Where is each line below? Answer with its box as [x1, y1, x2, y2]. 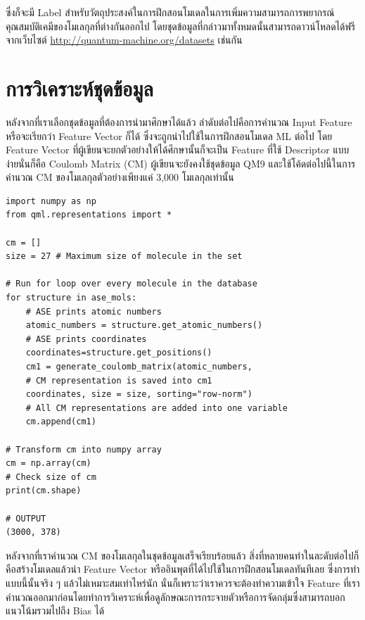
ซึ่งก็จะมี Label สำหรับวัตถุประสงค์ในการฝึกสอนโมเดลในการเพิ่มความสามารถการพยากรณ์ [6, 5, 335, 19]
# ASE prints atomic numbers [25, 306, 162, 317]
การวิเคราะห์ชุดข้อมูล [6, 73, 153, 102]
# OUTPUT [6, 513, 46, 524]
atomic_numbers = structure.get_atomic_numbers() [25, 320, 263, 331]
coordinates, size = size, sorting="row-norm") [25, 389, 252, 400]
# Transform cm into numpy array [6, 444, 162, 455]
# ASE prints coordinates [25, 334, 147, 344]
